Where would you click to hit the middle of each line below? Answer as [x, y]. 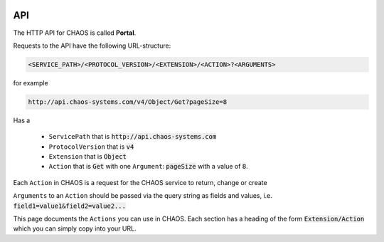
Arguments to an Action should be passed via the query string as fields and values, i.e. [143, 196]
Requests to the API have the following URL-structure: [92, 46]
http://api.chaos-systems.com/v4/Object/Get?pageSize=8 [128, 102]
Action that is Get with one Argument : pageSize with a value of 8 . [148, 167]
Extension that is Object [88, 157]
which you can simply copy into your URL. [75, 228]
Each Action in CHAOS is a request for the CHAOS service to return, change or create [140, 182]
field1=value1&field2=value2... [69, 206]
